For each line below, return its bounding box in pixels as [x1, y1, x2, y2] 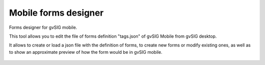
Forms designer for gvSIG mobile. [9, 24, 78, 30]
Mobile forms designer [9, 7, 104, 18]
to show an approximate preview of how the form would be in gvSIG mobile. [9, 49, 162, 55]
